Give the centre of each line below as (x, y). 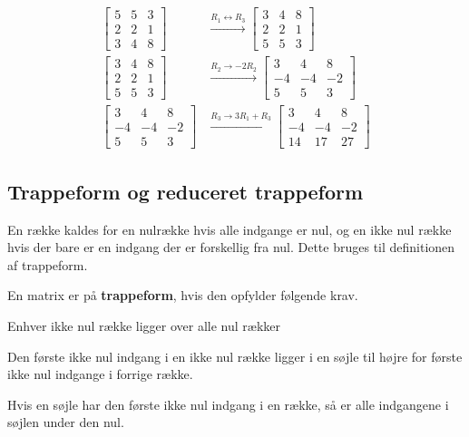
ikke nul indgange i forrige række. (100, 374)
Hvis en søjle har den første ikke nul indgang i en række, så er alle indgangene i (228, 404)
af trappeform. (48, 264)
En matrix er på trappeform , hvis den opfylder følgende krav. (183, 295)
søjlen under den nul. (66, 422)
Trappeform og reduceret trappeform (186, 191)
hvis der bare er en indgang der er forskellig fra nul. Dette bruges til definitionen (231, 247)
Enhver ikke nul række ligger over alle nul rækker (144, 325)
